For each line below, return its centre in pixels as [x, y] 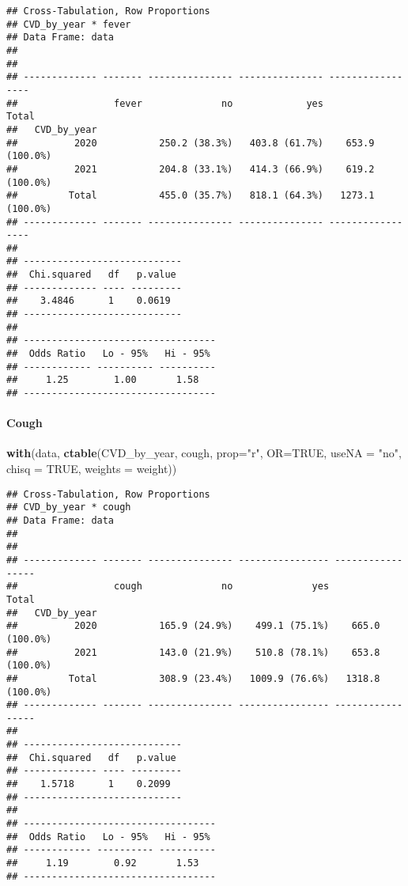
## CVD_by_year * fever [69, 24]
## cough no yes [168, 587]
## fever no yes [165, 103]
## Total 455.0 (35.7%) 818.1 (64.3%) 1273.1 [191, 196]
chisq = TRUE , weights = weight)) [92, 469]
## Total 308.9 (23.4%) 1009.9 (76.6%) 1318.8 [193, 678]
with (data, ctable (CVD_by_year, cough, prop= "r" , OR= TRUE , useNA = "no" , [204, 453]
